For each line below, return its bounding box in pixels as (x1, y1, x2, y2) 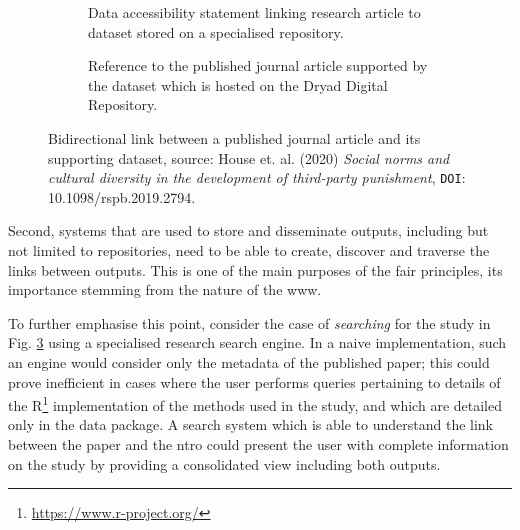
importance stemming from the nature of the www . (8, 279, 322, 300)
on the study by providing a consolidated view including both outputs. (8, 453, 441, 474)
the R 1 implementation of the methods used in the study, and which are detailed (8, 392, 502, 415)
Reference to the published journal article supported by (88, 55, 428, 76)
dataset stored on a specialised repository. (88, 21, 344, 42)
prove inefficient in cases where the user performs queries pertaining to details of (8, 371, 501, 392)
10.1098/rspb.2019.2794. (48, 186, 196, 207)
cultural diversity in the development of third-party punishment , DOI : (48, 167, 466, 188)
